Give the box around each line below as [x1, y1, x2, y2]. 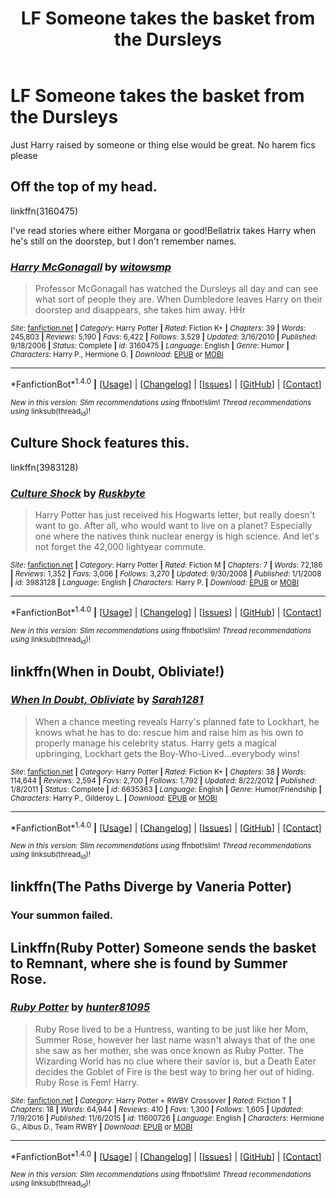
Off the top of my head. [10, 178, 158, 196]
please [10, 149, 38, 161]
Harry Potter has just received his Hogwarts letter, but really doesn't [34, 509, 316, 521]
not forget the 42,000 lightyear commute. [34, 541, 207, 553]
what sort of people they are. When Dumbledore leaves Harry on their [34, 293, 323, 306]
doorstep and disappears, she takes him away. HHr [34, 304, 247, 316]
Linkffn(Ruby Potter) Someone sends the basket [10, 939, 317, 956]
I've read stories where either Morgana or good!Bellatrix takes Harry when [10, 224, 317, 236]
